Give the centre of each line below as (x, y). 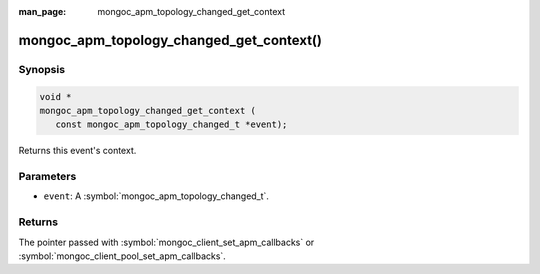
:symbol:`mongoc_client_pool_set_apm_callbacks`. (122, 256)
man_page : (42, 11)
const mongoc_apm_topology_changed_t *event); (171, 124)
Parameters (47, 177)
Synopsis (41, 69)
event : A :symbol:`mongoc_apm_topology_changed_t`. (156, 196)
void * (55, 96)
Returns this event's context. (77, 151)
